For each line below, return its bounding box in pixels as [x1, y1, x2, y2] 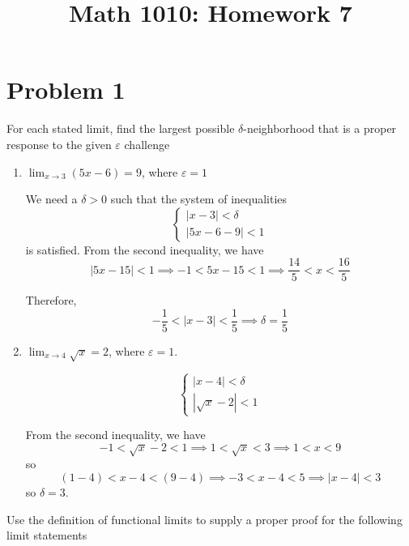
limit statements [6, 527, 87, 544]
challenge [124, 135, 170, 152]
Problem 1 [6, 73, 126, 106]
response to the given [6, 135, 112, 152]
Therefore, [25, 292, 77, 309]
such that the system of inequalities [110, 190, 288, 207]
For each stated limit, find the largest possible [6, 120, 235, 137]
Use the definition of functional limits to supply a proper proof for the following [6, 510, 403, 527]
